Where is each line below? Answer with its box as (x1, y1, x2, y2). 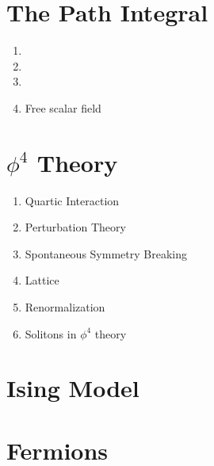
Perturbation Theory (25, 219, 126, 235)
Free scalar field (25, 99, 101, 116)
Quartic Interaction (25, 192, 120, 208)
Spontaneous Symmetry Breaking (25, 245, 187, 262)
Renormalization (25, 299, 105, 315)
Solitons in (25, 325, 77, 342)
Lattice (25, 272, 59, 288)
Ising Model (6, 372, 139, 404)
